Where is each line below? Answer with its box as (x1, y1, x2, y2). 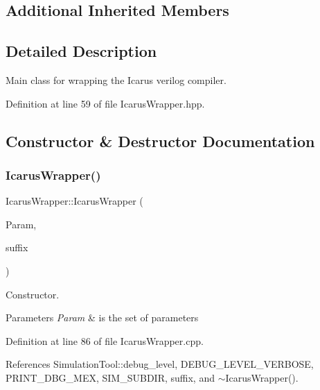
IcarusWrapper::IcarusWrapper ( (6, 194, 143, 208)
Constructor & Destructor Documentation (6, 130, 315, 151)
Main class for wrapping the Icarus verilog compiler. (6, 72, 226, 87)
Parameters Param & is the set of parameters (6, 310, 199, 325)
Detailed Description (6, 40, 157, 62)
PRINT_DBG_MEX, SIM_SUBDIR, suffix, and (6, 370, 215, 384)
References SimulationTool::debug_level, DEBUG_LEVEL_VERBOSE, (6, 357, 314, 371)
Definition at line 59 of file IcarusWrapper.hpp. (6, 96, 205, 110)
